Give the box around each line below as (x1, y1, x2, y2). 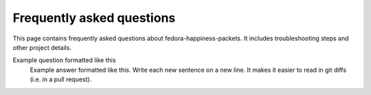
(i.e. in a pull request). (30, 75, 92, 83)
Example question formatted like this (12, 56, 116, 64)
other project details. (12, 43, 72, 51)
